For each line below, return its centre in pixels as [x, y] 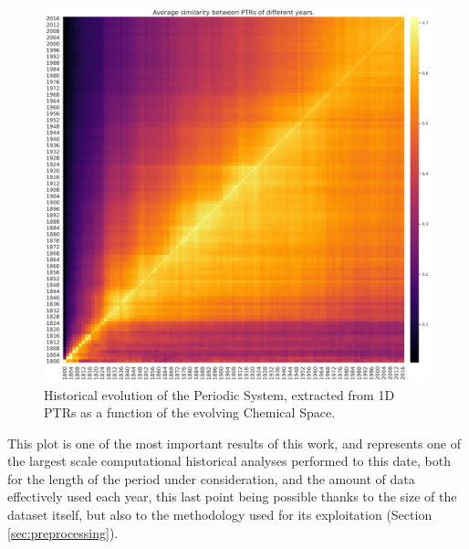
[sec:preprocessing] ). [63, 532]
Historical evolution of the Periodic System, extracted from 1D [219, 394]
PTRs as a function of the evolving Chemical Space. [190, 412]
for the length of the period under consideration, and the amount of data [211, 478]
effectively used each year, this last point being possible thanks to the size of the [232, 496]
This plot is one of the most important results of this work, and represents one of [234, 443]
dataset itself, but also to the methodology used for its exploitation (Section [220, 515]
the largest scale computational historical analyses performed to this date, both [229, 461]
